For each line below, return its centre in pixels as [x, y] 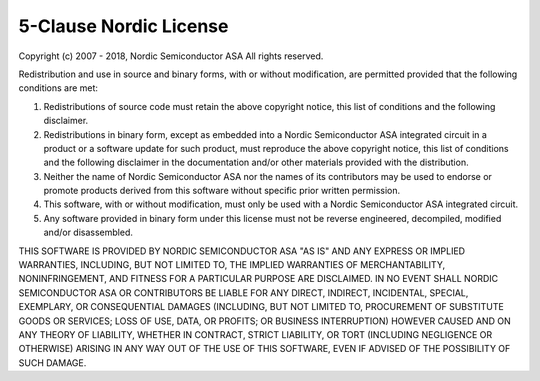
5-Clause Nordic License [123, 26]
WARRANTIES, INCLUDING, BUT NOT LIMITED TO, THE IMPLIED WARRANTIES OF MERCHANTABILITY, [231, 265]
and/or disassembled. [88, 232]
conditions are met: [58, 88]
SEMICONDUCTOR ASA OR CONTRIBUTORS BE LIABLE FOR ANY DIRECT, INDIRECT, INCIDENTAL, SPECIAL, [243, 292]
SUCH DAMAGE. [52, 362]
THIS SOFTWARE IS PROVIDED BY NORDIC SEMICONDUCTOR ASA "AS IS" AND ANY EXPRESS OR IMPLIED [241, 251]
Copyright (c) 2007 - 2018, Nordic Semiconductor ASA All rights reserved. [171, 56]
